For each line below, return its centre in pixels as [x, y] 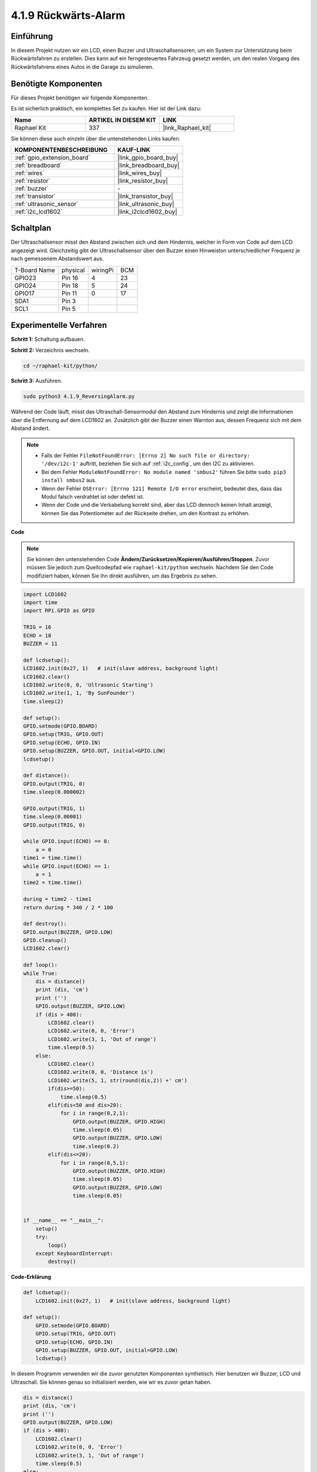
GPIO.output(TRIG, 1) [54, 808]
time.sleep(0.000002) [54, 792]
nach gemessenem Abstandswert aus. [57, 258]
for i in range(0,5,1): [95, 1163]
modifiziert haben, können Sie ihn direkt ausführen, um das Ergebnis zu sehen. [122, 576]
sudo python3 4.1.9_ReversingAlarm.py [79, 397]
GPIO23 [25, 278]
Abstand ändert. [30, 428]
